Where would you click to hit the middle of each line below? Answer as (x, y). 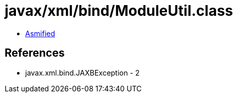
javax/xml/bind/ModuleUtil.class (119, 11)
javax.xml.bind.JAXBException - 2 (83, 72)
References (35, 53)
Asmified (40, 33)
